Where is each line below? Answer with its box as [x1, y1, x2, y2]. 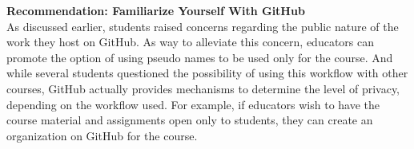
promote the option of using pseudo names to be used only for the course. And [6, 49, 393, 65]
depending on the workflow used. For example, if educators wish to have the [6, 96, 380, 112]
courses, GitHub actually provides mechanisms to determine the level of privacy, [6, 80, 400, 96]
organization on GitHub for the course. [6, 127, 198, 143]
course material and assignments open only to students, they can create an [6, 112, 373, 128]
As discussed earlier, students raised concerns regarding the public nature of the [6, 18, 399, 34]
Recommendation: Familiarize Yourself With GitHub [6, 2, 305, 18]
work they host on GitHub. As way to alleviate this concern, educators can [6, 33, 375, 50]
